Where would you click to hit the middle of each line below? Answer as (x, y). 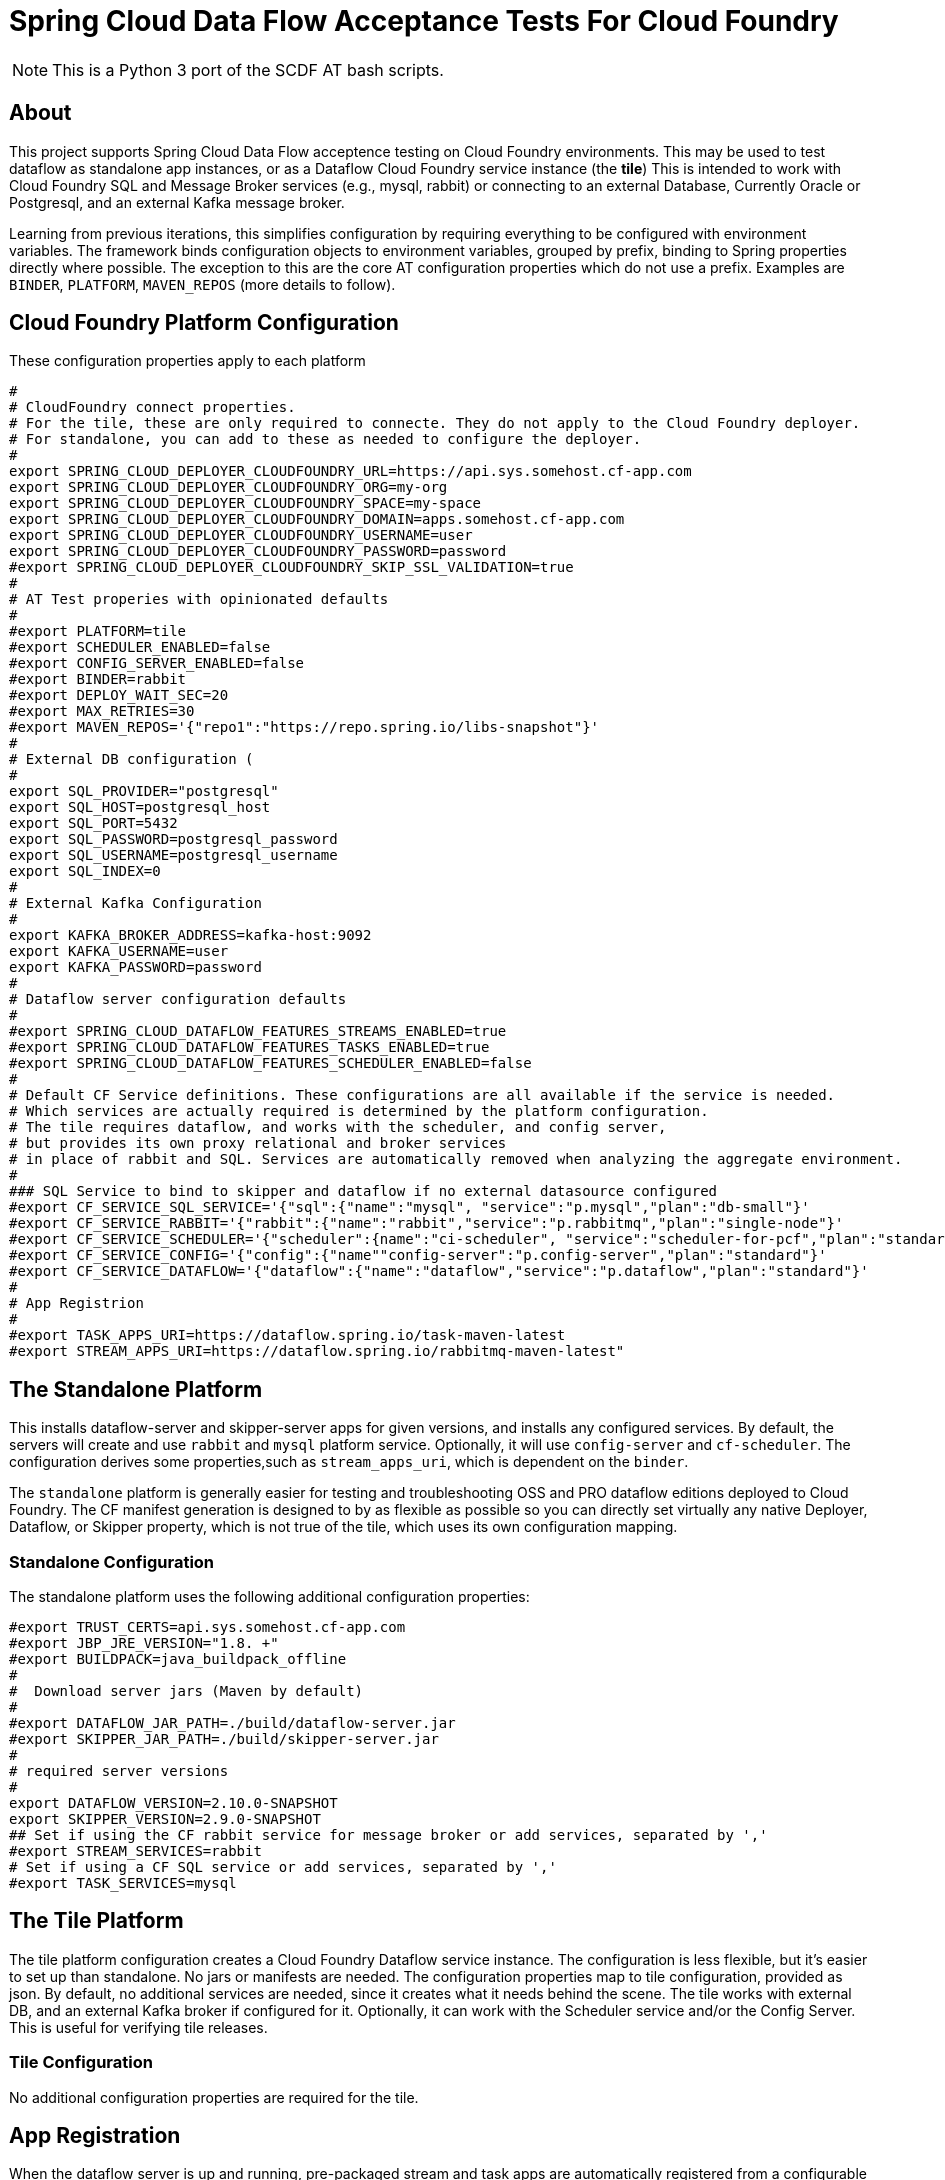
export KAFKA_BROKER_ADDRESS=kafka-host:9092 (190, 935)
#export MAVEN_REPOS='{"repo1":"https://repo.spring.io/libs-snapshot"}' (304, 727)
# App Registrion (76, 1303)
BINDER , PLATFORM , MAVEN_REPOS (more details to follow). (202, 284)
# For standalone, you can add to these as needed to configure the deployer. (325, 439)
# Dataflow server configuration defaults (178, 999)
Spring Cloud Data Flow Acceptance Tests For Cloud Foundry (424, 21)
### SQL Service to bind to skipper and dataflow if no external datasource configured (363, 1191)
